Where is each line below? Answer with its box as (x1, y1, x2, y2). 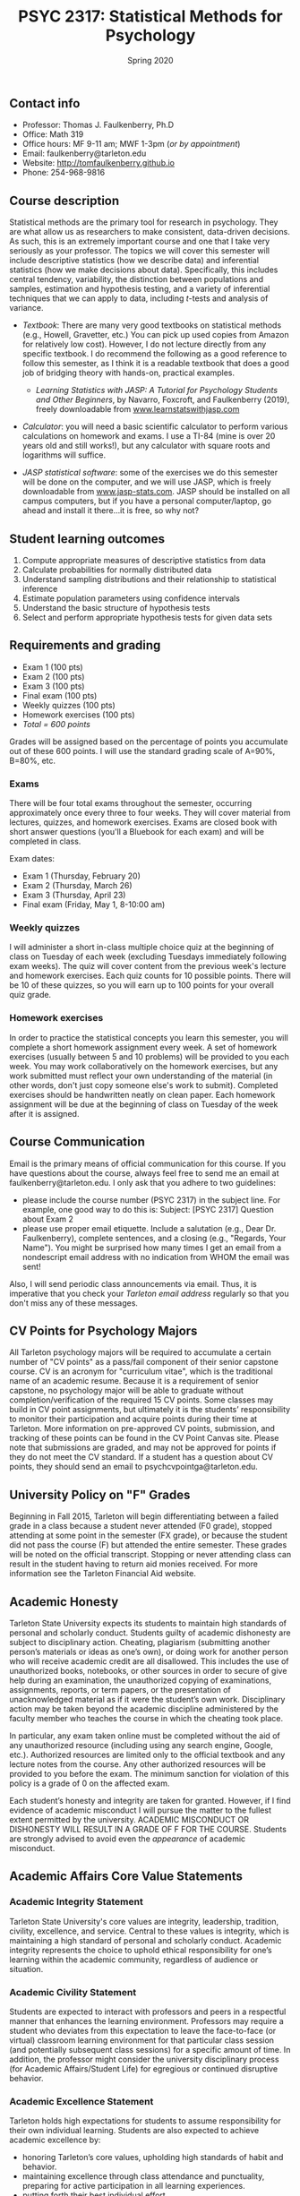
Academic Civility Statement (9, 1986, 137, 1998)
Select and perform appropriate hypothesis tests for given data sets (21, 612, 273, 622)
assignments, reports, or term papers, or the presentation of (9, 1684, 231, 1694)
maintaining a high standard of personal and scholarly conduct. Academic (9, 1934, 282, 1945)
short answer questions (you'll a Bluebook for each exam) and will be (9, 827, 264, 837)
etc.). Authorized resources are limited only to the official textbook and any (9, 1749, 286, 1760)
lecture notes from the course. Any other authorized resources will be (9, 1758, 267, 1770)
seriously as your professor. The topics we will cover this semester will (9, 245, 270, 256)
